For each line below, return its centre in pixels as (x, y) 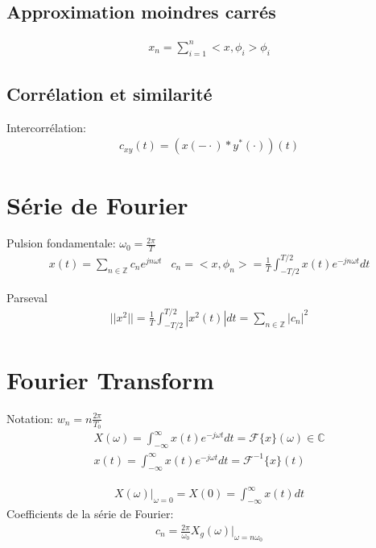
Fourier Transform (110, 379)
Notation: (30, 418)
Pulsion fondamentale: (61, 243)
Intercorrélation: (46, 127)
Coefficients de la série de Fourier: (90, 513)
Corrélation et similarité (109, 93)
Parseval (27, 297)
